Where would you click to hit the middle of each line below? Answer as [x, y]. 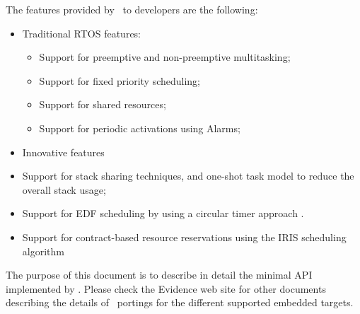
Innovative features [63, 152]
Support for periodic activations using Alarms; [140, 128]
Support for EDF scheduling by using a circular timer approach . [163, 213]
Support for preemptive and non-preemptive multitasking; [165, 57]
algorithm [43, 251]
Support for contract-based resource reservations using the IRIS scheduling [184, 237]
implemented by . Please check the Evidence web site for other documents [166, 288]
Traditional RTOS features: [82, 33]
